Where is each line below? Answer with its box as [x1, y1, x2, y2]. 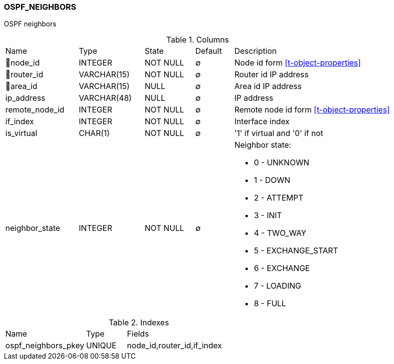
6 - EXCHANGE [254, 263, 310, 273]
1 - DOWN [254, 175, 290, 185]
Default [195, 46, 222, 56]
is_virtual [5, 128, 38, 138]
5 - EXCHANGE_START [254, 246, 338, 256]
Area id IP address [234, 81, 302, 91]
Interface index [234, 116, 290, 127]
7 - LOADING [254, 281, 302, 291]
